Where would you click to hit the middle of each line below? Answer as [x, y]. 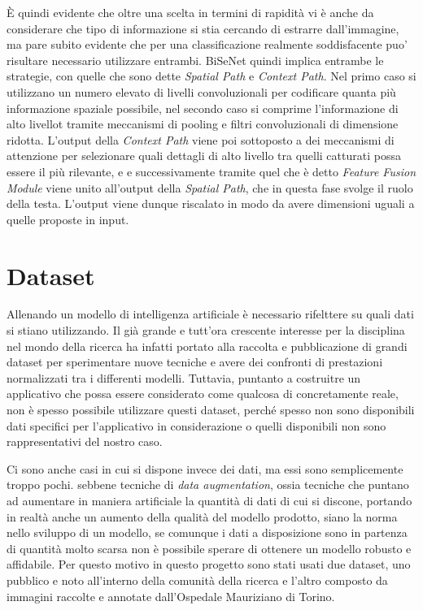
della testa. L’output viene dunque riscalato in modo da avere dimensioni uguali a [211, 203]
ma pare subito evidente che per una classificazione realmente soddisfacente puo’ [207, 44]
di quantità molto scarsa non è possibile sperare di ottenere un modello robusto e [209, 548]
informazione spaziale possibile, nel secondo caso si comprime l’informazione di [203, 108]
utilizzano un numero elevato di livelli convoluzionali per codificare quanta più [201, 91]
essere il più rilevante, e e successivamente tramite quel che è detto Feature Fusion [211, 171]
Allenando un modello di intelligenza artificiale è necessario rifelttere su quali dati [210, 314]
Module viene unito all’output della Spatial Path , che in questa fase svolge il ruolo [210, 187]
